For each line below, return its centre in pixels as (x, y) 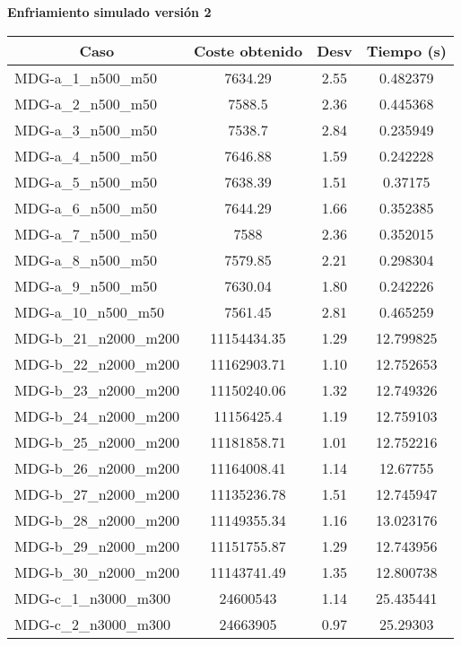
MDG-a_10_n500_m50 (90, 311)
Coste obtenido (248, 50)
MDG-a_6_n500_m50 (86, 207)
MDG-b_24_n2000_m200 (97, 415)
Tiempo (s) (406, 50)
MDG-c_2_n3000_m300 (93, 624)
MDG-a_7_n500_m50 (86, 233)
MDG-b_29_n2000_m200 (97, 546)
